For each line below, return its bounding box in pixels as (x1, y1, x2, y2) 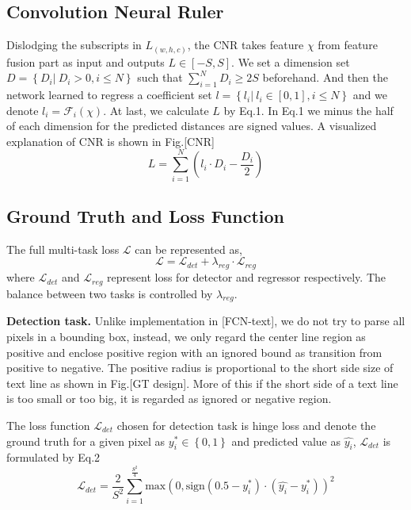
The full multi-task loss (6, 240, 120, 257)
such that (137, 69, 183, 86)
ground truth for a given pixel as (6, 432, 166, 449)
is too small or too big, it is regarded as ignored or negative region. (6, 390, 332, 407)
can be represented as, (135, 240, 242, 257)
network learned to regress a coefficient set (6, 86, 212, 103)
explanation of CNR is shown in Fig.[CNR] (6, 132, 215, 149)
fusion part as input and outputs (6, 53, 165, 70)
